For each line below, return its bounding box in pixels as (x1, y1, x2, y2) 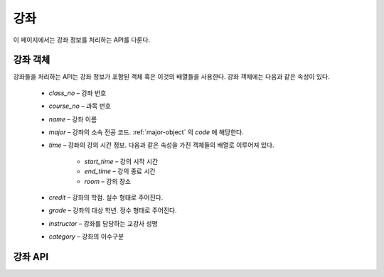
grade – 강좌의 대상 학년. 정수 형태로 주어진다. (48, 206, 177, 214)
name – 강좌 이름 (48, 114, 97, 124)
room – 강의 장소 (84, 177, 132, 185)
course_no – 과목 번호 (48, 102, 112, 110)
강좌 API (13, 251, 49, 263)
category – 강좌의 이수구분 (48, 232, 124, 241)
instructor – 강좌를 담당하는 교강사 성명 (48, 219, 158, 227)
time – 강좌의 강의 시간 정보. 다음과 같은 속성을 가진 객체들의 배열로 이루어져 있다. (48, 141, 274, 149)
